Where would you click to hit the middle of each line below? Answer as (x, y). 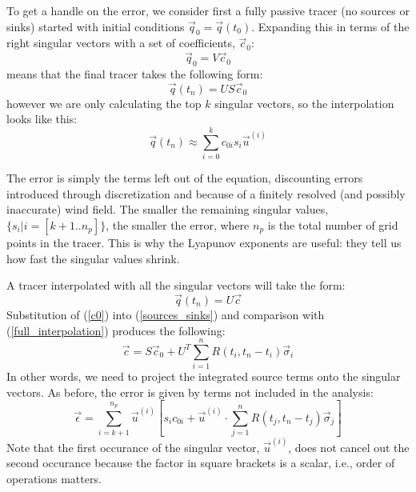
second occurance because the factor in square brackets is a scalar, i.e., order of (201, 463)
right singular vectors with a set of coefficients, (121, 43)
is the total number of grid (333, 224)
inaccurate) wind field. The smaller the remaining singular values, (168, 209)
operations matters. (54, 478)
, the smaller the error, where (178, 224)
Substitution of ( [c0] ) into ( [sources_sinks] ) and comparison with (166, 314)
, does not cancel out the (349, 447)
